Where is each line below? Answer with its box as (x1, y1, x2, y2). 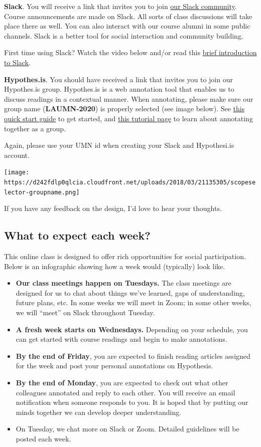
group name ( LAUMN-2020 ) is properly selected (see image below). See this (4, 103, 245, 114)
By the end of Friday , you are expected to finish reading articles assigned (16, 350, 250, 361)
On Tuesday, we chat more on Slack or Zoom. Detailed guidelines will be (16, 423, 239, 434)
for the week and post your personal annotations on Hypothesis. (16, 360, 213, 371)
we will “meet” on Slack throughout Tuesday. (16, 307, 155, 318)
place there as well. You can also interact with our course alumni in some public (4, 21, 250, 31)
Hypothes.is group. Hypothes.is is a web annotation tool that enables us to (4, 84, 234, 94)
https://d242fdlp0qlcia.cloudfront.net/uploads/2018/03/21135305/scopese (4, 178, 256, 186)
